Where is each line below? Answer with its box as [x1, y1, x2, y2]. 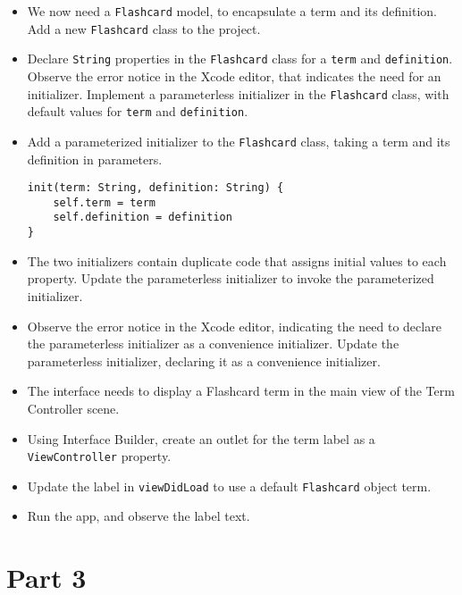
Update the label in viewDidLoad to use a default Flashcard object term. [27, 476, 432, 495]
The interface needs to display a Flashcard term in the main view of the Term [27, 381, 455, 400]
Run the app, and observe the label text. [27, 507, 250, 525]
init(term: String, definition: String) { [27, 181, 284, 195]
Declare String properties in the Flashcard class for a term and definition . [27, 49, 453, 68]
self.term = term [53, 196, 155, 209]
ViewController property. [27, 447, 172, 465]
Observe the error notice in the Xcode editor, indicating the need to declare [27, 316, 441, 335]
